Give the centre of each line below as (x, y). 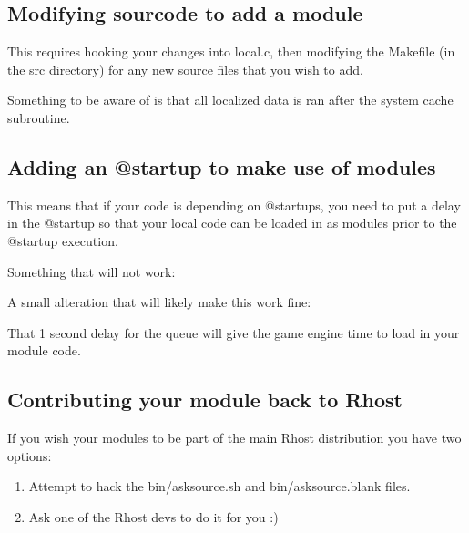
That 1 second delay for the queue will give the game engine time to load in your (234, 332)
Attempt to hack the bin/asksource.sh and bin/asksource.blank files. (219, 486)
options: (30, 455)
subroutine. (39, 117)
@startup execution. (63, 240)
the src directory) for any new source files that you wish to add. (185, 69)
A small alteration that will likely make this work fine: (159, 302)
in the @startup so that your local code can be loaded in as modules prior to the (232, 223)
